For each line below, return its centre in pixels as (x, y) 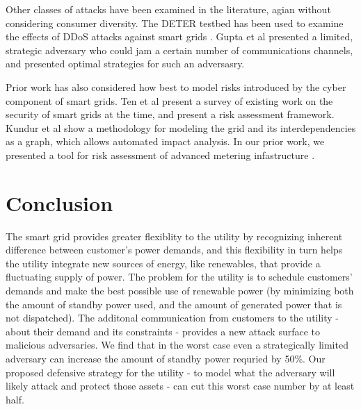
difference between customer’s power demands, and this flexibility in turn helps (174, 250)
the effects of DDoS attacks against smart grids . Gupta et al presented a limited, (179, 36)
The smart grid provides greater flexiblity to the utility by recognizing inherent (174, 236)
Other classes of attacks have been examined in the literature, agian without (168, 9)
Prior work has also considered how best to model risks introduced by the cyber (176, 86)
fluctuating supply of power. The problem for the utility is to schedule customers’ (179, 277)
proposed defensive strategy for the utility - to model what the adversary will (170, 372)
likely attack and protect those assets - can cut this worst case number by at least (180, 386)
